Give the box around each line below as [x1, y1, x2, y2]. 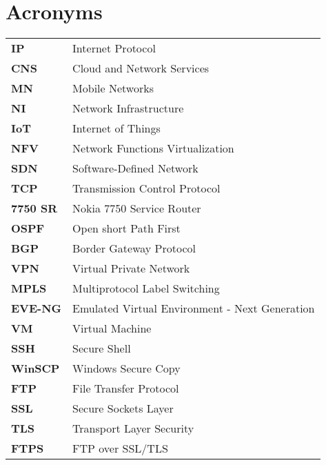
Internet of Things [72, 120, 161, 137]
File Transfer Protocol [72, 380, 179, 397]
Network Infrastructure [72, 100, 184, 117]
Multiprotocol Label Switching [72, 280, 220, 297]
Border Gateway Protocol [72, 240, 196, 257]
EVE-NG [11, 300, 62, 317]
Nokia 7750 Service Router [72, 200, 201, 217]
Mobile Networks [72, 80, 154, 97]
